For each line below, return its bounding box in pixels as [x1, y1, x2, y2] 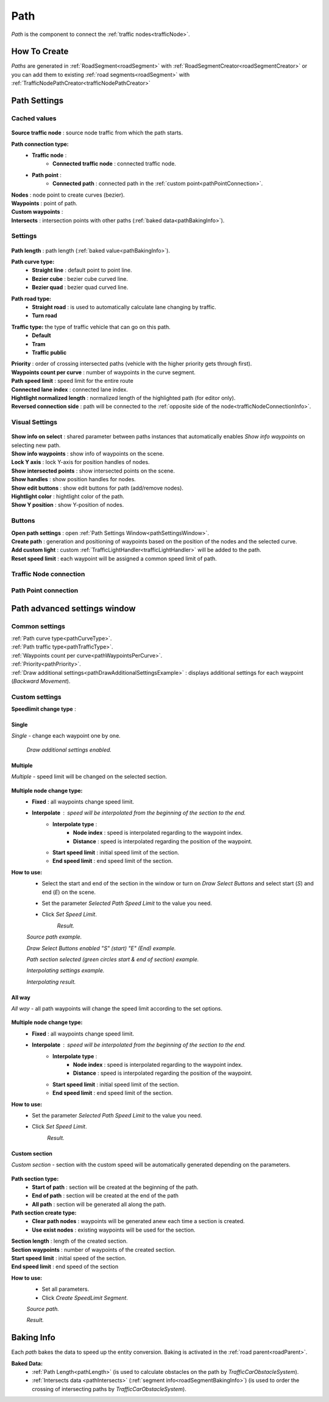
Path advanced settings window [11, 603, 136, 614]
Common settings [11, 622, 65, 630]
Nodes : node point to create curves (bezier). [11, 191, 125, 198]
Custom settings [11, 692, 62, 701]
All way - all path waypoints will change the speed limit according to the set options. [11, 1005, 222, 1012]
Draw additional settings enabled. [26, 746, 112, 754]
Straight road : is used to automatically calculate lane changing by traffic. [32, 303, 216, 311]
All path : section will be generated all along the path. [32, 1200, 166, 1208]
